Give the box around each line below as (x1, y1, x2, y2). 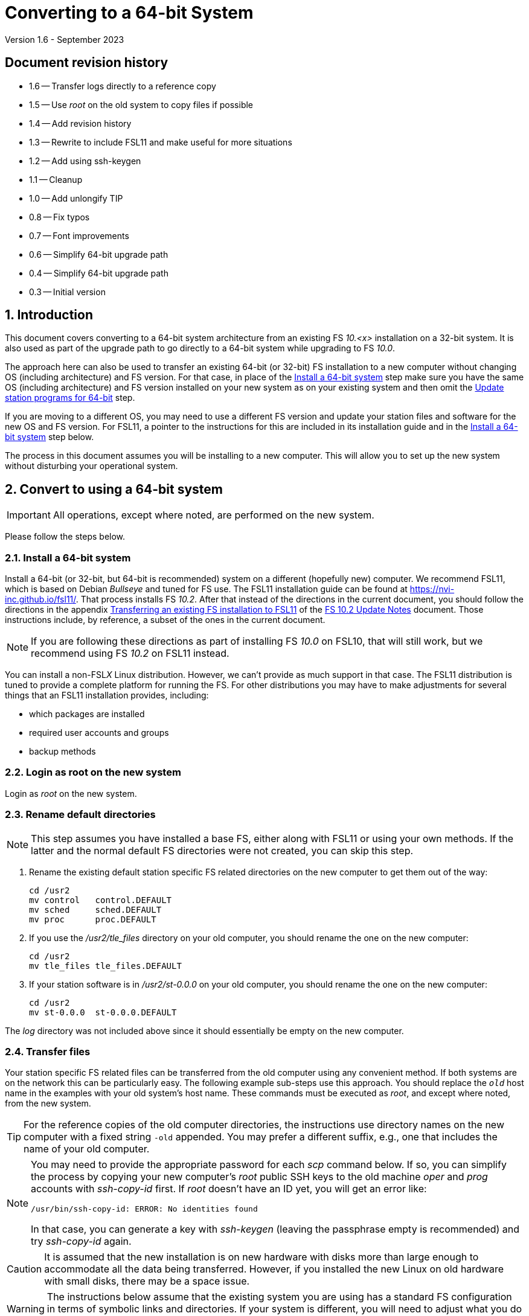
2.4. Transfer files (5, 1045, 91, 1058)
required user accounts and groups (29, 727, 169, 738)
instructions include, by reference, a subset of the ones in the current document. (5, 615, 325, 625)
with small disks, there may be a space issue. (44, 1275, 250, 1288)
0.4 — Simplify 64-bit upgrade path (29, 267, 168, 278)
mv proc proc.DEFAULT (29, 914, 156, 924)
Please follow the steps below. (5, 531, 126, 542)
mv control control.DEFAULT (29, 895, 172, 905)
